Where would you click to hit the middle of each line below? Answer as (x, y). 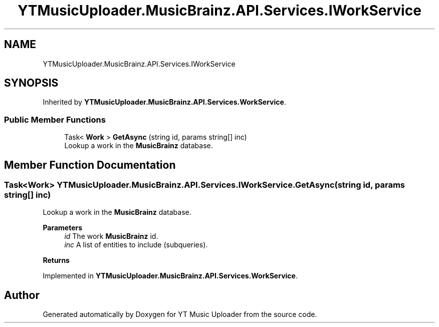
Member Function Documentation (90, 165)
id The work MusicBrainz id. (111, 236)
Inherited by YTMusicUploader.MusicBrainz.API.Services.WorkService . (164, 102)
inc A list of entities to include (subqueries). (136, 245)
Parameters (63, 228)
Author (22, 295)
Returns (56, 260)
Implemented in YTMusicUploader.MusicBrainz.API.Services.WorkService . (170, 276)
